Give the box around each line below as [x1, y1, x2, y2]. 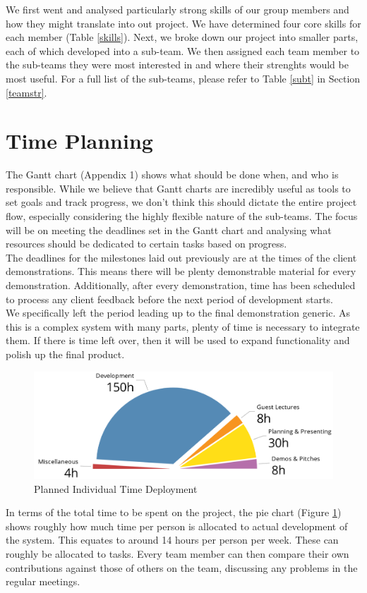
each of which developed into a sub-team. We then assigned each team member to [6, 43, 360, 58]
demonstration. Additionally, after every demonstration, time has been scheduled [6, 278, 356, 293]
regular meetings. [6, 574, 80, 589]
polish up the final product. [6, 347, 125, 361]
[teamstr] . [6, 85, 47, 99]
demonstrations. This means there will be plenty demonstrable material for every [6, 264, 356, 279]
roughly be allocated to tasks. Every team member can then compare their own [6, 546, 349, 561]
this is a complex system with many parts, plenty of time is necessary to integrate [6, 319, 360, 334]
